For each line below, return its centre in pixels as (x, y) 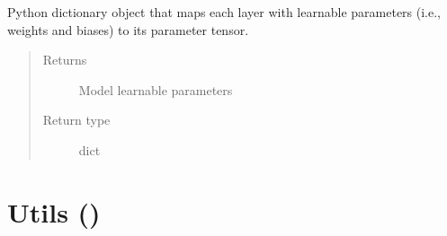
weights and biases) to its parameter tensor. (128, 29)
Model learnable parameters (156, 89)
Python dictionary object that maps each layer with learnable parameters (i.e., (224, 12)
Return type (76, 120)
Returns (65, 60)
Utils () (54, 211)
